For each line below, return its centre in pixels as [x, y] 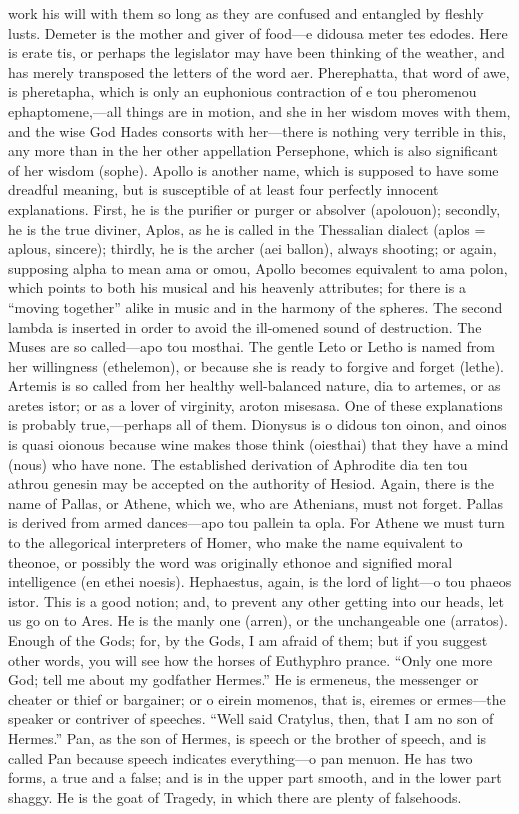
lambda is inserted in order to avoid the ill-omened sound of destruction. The [245, 326]
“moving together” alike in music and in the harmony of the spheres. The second [255, 306]
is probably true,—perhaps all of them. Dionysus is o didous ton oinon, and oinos [257, 424]
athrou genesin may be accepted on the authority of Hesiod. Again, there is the [251, 483]
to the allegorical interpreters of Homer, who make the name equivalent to [235, 542]
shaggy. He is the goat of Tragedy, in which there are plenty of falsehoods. [235, 796]
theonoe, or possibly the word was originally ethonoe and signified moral [230, 561]
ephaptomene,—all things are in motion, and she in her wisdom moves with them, [259, 110]
